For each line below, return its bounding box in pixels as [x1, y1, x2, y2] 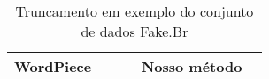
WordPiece [14, 56, 92, 76]
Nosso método [141, 56, 242, 76]
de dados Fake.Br [81, 21, 188, 41]
